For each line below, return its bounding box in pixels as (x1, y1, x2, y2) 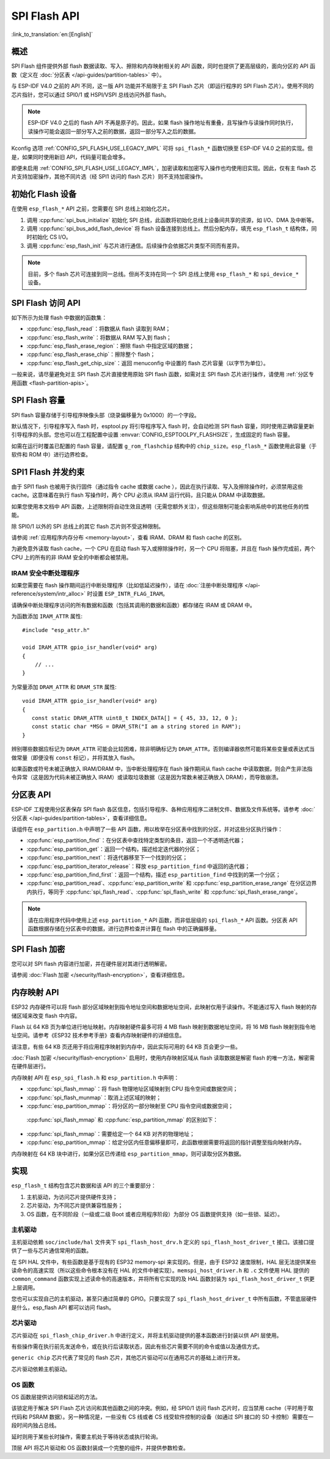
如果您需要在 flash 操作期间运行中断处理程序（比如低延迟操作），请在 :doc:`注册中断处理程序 (11, 581, 244, 588)
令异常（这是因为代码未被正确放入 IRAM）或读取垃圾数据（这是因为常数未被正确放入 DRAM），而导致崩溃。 (11, 774, 282, 781)
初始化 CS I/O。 (31, 233, 71, 241)
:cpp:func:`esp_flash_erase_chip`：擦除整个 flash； (26, 351, 156, 358)
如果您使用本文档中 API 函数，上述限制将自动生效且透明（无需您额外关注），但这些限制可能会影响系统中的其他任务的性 (11, 502, 310, 510)
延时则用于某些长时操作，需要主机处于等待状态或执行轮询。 (11, 1433, 161, 1440)
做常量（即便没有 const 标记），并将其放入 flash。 (11, 754, 139, 761)
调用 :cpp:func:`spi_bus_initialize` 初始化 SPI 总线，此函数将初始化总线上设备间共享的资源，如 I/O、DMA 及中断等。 (26, 216, 317, 223)
